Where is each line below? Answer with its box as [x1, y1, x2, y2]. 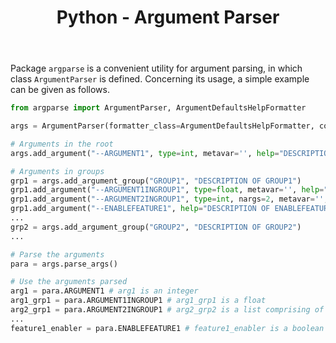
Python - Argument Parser [56, 6, 280, 29]
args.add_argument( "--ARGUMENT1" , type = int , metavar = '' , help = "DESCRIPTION [10, 148, 333, 158]
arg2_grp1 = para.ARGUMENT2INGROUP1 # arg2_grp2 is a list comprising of [10, 305, 325, 315]
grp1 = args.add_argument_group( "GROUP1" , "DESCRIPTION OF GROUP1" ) [10, 176, 302, 186]
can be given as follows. [10, 84, 110, 96]
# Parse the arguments [10, 249, 105, 260]
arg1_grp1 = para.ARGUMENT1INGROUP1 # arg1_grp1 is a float [10, 296, 267, 306]
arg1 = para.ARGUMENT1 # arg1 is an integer [10, 286, 199, 296]
